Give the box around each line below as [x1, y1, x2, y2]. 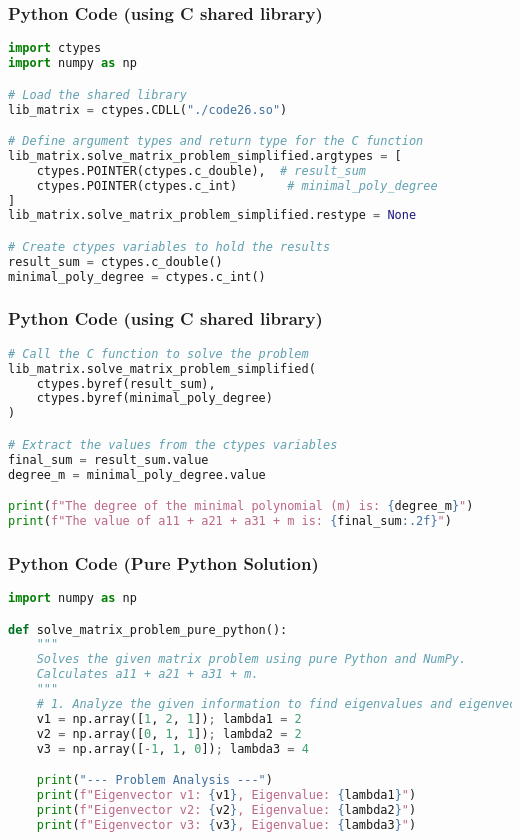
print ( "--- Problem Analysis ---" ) [36, 773, 273, 788]
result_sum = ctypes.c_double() [8, 254, 223, 269]
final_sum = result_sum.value [8, 452, 209, 467]
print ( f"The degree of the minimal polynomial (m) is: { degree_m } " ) [8, 499, 474, 514]
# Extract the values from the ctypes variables [8, 437, 338, 452]
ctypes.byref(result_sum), [36, 376, 216, 391]
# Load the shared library [8, 87, 187, 102]
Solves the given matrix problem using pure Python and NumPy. [36, 652, 467, 667]
